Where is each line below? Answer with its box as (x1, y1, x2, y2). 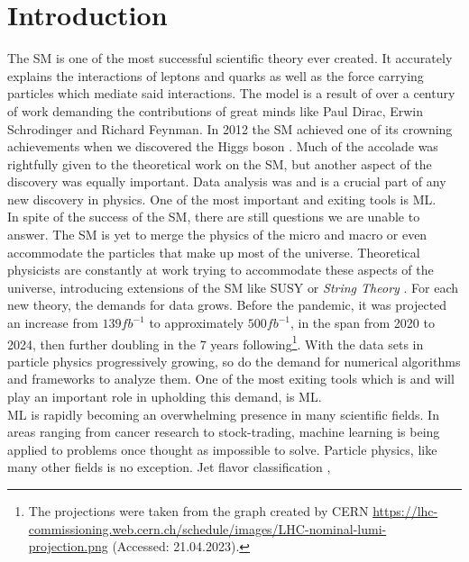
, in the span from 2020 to (290, 313, 435, 332)
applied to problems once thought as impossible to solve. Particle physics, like (7, 440, 437, 458)
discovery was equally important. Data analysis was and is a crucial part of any (7, 172, 446, 191)
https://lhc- (372, 502, 438, 521)
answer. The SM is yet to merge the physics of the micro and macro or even (7, 225, 428, 244)
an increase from (7, 313, 98, 332)
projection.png (28, 537, 108, 556)
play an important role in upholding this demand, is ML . (7, 387, 322, 406)
